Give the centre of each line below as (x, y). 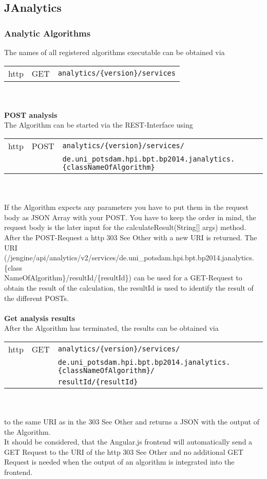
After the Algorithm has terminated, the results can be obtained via (111, 328)
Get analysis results (40, 318)
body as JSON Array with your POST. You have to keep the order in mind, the (130, 217)
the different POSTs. (36, 298)
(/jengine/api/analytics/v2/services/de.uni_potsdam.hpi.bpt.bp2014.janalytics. (129, 258)
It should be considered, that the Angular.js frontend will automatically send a (128, 442)
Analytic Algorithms (47, 33)
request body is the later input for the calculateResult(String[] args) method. (125, 227)
